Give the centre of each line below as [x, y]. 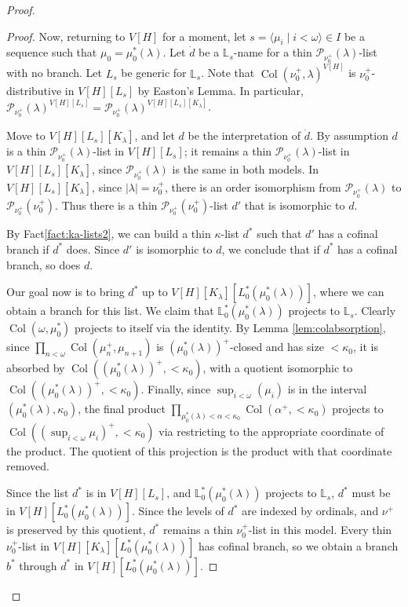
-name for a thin [273, 52]
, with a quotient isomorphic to [278, 368]
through [38, 565]
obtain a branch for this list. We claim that [110, 311]
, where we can [348, 292]
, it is [365, 347]
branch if [28, 249]
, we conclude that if [271, 249]
